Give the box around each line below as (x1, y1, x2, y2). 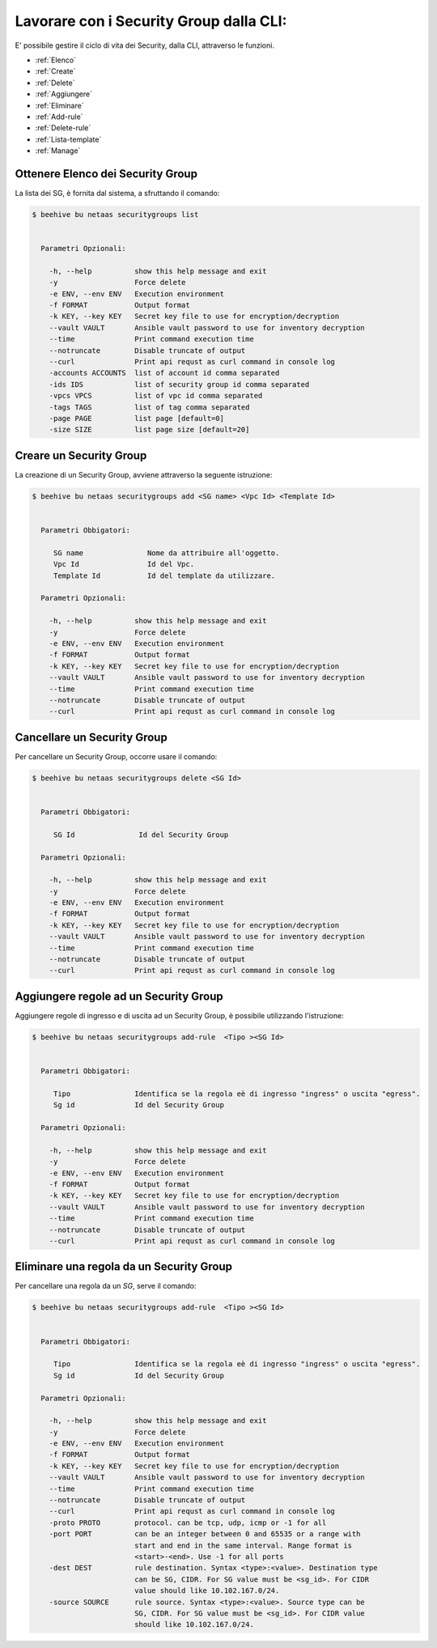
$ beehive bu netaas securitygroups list (32, 210, 199, 219)
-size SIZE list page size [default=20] (49, 425, 250, 435)
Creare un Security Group (15, 448, 147, 462)
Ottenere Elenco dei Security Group (15, 167, 198, 181)
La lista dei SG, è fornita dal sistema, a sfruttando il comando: (15, 188, 220, 198)
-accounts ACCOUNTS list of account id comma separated (49, 368, 280, 378)
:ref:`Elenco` (35, 55, 77, 65)
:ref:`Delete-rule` (35, 123, 91, 133)
